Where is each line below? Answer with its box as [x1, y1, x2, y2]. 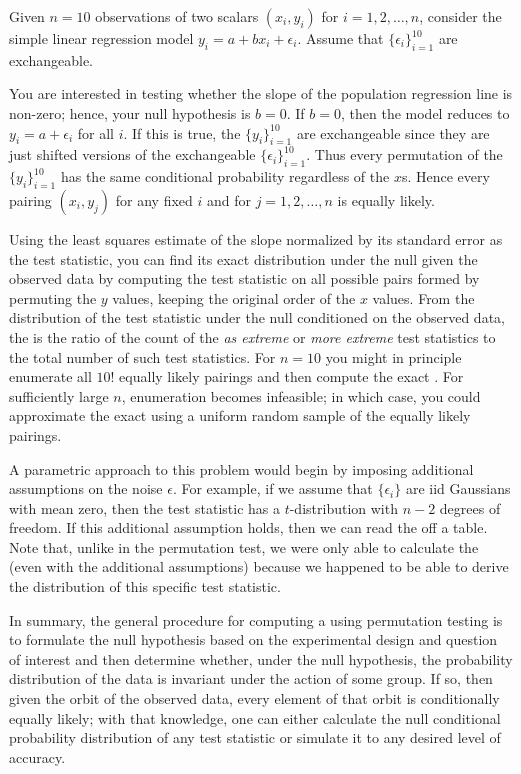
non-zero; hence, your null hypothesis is [9, 102, 251, 123]
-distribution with [289, 497, 398, 518]
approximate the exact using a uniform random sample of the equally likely [9, 405, 471, 426]
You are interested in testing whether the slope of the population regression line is [9, 83, 513, 104]
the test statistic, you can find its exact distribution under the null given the [9, 248, 478, 269]
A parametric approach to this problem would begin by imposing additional [9, 458, 474, 479]
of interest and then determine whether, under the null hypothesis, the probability [9, 648, 513, 669]
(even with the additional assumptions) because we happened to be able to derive [9, 556, 509, 577]
